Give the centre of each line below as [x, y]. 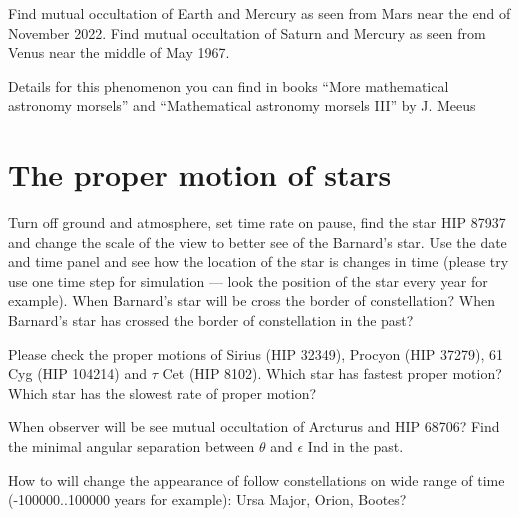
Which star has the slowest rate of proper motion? [162, 392]
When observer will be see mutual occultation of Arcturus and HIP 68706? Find [254, 426]
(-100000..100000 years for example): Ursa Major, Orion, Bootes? [207, 499]
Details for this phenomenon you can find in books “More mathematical [228, 85]
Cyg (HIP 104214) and [78, 373]
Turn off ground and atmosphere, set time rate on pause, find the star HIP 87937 [257, 222]
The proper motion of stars [200, 174]
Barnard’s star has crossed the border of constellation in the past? [211, 320]
